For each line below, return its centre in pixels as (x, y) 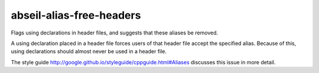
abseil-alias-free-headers (76, 15)
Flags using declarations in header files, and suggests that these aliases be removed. (115, 33)
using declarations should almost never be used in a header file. (89, 51)
